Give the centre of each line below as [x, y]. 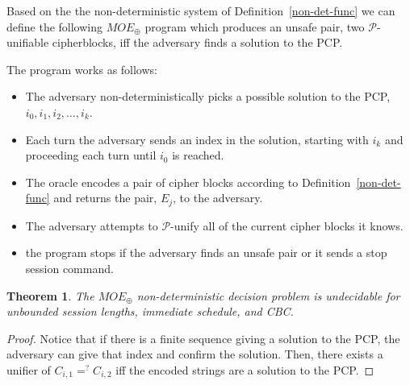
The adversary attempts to [92, 225]
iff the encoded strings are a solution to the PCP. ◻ [245, 369]
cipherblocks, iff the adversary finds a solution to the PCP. [197, 42]
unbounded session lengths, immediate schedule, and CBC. [150, 311]
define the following [55, 26]
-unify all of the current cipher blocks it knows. [287, 225]
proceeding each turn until [91, 155]
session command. [69, 268]
